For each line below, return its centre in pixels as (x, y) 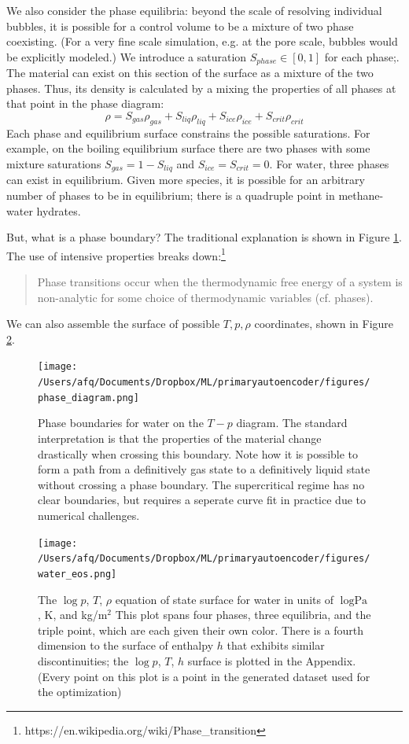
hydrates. (59, 210)
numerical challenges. (89, 515)
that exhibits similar (276, 645)
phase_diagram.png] (88, 398)
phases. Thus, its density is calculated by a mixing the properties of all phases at (201, 88)
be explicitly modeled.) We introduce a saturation (127, 56)
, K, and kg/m (73, 615)
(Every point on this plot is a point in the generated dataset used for (204, 676)
